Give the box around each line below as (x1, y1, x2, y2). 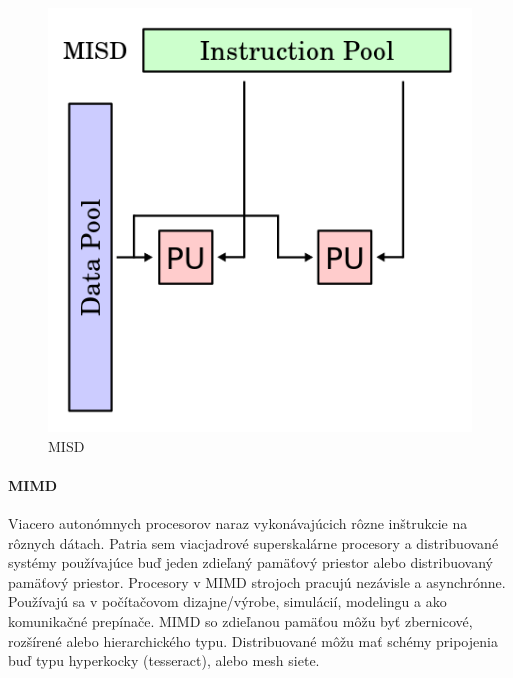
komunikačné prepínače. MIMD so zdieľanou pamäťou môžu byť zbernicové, (8, 610, 473, 631)
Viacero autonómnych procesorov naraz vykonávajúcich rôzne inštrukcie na (8, 512, 468, 533)
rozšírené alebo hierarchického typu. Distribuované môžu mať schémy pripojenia (8, 630, 498, 651)
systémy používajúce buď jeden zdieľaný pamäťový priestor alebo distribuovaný (8, 552, 494, 573)
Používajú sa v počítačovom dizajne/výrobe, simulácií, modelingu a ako (8, 591, 447, 612)
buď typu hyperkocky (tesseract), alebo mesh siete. (8, 650, 320, 671)
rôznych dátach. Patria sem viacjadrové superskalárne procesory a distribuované (8, 532, 499, 553)
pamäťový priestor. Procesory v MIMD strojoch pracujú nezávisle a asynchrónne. (8, 571, 506, 592)
